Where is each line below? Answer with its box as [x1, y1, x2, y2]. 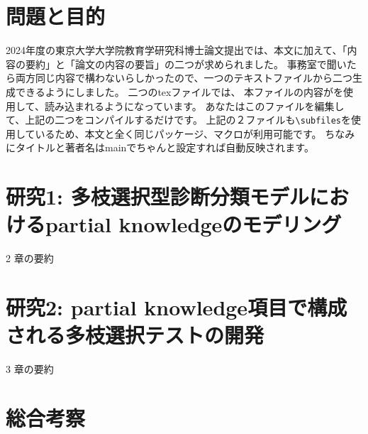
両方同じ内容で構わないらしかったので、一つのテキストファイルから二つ [15, 70, 353, 85]
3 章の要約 [6, 362, 54, 376]
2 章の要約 [6, 251, 54, 266]
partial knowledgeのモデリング [45, 210, 342, 239]
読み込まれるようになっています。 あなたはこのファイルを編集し [44, 98, 345, 113]
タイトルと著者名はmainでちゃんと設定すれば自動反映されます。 [15, 140, 314, 155]
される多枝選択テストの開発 [6, 320, 264, 349]
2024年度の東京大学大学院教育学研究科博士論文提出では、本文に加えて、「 [6, 43, 347, 58]
